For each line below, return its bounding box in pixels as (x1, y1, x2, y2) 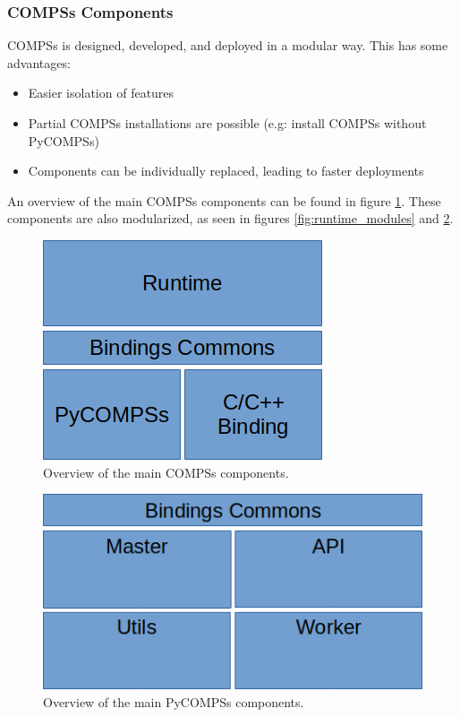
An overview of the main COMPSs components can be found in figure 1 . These (7, 191, 441, 210)
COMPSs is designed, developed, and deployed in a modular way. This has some (7, 36, 448, 55)
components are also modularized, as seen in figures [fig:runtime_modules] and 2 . (7, 209, 454, 228)
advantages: (7, 53, 71, 72)
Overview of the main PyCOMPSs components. (43, 692, 304, 711)
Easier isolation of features (28, 83, 175, 102)
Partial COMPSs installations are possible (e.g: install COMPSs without (28, 114, 427, 132)
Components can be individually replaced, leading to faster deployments (28, 161, 424, 180)
